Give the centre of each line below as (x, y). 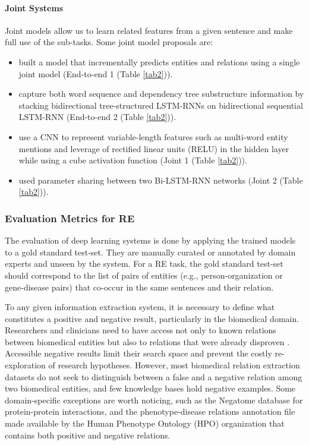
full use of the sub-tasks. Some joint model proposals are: (109, 42)
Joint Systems (34, 7)
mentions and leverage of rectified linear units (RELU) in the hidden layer (154, 148)
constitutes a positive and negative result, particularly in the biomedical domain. (152, 318)
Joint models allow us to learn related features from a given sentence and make (149, 30)
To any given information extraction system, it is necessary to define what (140, 307)
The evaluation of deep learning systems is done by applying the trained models (150, 240)
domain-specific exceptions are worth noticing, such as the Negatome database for (154, 400)
